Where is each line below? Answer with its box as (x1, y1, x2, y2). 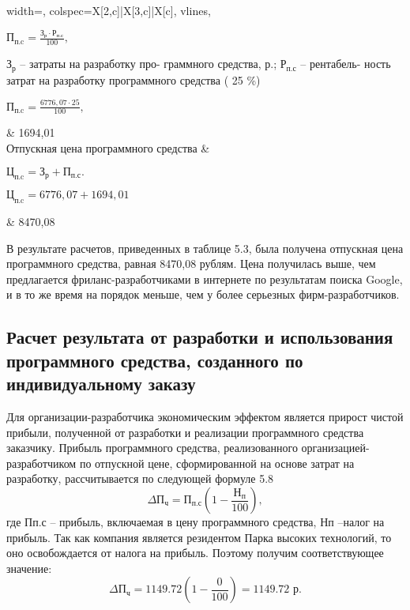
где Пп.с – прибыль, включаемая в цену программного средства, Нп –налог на (6, 514, 385, 530)
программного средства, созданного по (6, 348, 303, 372)
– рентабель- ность (300, 55, 391, 72)
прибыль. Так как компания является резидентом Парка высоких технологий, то (6, 529, 392, 545)
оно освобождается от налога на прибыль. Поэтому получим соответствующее (6, 544, 384, 561)
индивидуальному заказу (6, 371, 196, 396)
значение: (6, 559, 52, 576)
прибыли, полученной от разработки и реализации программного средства (6, 424, 364, 440)
